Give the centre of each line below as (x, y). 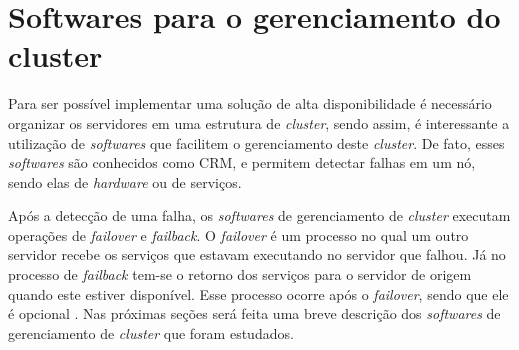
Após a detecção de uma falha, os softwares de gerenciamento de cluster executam (259, 215)
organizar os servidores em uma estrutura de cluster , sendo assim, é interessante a (259, 122)
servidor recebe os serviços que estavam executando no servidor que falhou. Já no (257, 254)
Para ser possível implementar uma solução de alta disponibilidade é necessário (250, 103)
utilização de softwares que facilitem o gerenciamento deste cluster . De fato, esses (256, 142)
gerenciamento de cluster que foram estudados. (151, 332)
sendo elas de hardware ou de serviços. (125, 181)
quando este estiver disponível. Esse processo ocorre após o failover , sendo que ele (258, 293)
